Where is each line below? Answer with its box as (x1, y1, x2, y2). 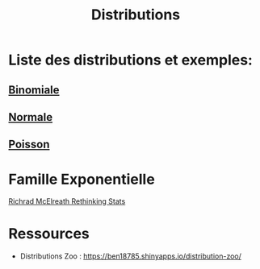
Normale (8, 110, 53, 124)
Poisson (8, 138, 50, 151)
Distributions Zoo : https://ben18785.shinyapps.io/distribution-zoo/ (19, 251, 242, 261)
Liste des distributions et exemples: (8, 51, 253, 69)
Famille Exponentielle (8, 170, 155, 188)
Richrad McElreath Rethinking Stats (8, 197, 126, 206)
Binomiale (8, 83, 60, 97)
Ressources (8, 225, 90, 243)
